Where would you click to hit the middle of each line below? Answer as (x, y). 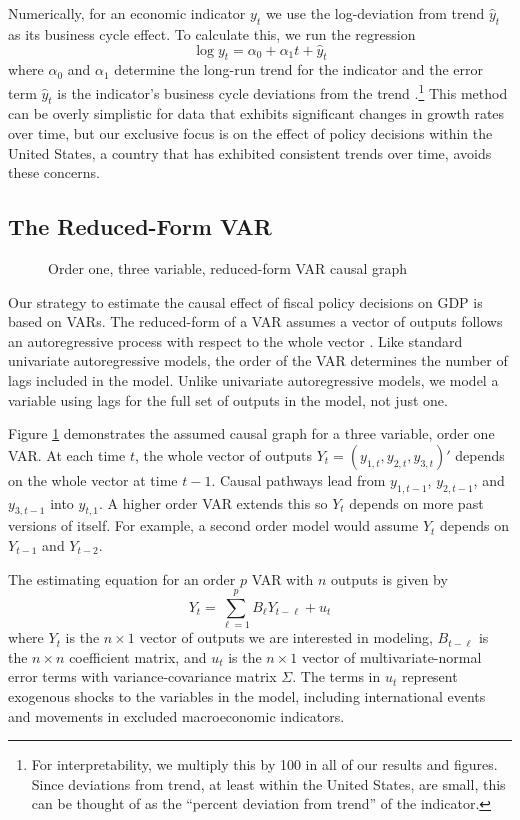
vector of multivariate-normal (391, 656)
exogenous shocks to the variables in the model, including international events (247, 696)
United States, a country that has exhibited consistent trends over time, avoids (250, 152)
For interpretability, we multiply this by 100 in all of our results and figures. (264, 764)
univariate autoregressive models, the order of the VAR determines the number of (258, 360)
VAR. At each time (67, 454)
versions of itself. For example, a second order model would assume (213, 525)
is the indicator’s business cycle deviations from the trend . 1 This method (282, 91)
